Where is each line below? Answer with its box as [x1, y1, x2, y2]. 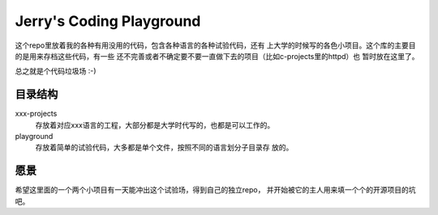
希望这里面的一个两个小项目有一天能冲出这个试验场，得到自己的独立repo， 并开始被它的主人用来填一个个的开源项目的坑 [15, 185, 417, 195]
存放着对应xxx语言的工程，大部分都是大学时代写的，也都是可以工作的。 [35, 120, 275, 129]
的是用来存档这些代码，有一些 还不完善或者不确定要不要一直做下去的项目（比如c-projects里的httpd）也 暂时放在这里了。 [15, 51, 419, 61]
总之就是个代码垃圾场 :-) [15, 66, 97, 76]
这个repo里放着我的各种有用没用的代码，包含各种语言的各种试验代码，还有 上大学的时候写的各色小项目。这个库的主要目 [15, 40, 417, 50]
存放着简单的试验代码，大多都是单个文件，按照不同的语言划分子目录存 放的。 [35, 142, 294, 153]
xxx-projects [15, 109, 58, 119]
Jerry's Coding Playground [15, 12, 201, 30]
